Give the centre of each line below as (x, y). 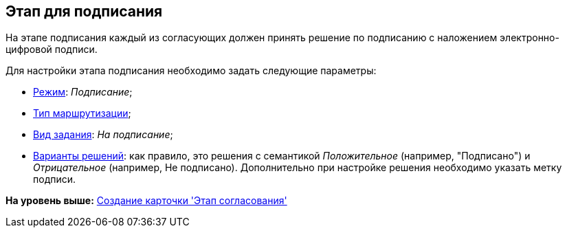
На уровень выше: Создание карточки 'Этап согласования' (146, 201)
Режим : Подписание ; (83, 92)
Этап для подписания (84, 11)
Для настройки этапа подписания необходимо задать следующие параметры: (191, 71)
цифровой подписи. (52, 49)
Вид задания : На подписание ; (103, 135)
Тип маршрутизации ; (82, 113)
